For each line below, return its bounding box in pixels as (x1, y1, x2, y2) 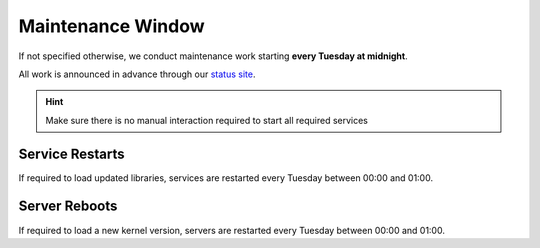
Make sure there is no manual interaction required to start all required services (45, 114, 369, 126)
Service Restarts (18, 145, 125, 162)
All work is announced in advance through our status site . (18, 68, 256, 80)
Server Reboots (18, 198, 118, 215)
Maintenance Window (18, 15, 205, 37)
